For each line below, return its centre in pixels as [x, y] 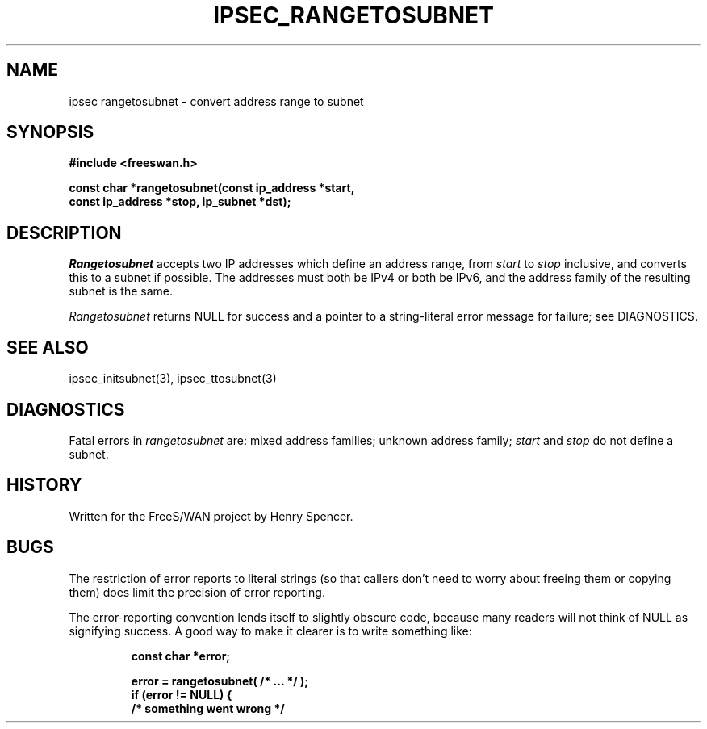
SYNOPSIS [50, 132]
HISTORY [44, 485]
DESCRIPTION [64, 233]
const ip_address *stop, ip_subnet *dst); [180, 202]
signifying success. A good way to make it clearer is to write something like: [270, 631]
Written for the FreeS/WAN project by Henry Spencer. [211, 516]
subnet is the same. [121, 291]
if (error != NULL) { [182, 694]
